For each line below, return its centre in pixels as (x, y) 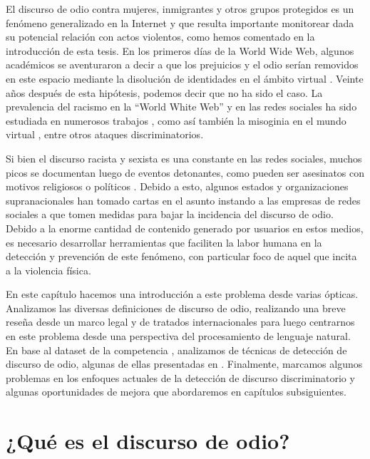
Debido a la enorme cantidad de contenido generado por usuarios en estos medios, (185, 228)
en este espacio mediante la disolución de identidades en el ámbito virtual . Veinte (185, 78)
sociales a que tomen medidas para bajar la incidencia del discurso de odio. (170, 214)
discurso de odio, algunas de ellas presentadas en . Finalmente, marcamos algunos (184, 364)
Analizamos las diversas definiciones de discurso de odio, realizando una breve (176, 308)
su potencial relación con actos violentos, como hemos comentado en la (160, 37)
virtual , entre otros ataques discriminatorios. (105, 134)
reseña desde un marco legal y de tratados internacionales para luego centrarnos (180, 322)
